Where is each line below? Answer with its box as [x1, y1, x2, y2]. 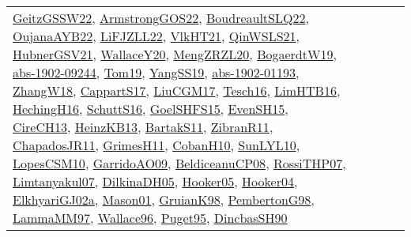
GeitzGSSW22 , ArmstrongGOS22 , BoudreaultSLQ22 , [13, 9, 309, 27]
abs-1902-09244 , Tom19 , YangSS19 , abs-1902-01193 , [13, 63, 300, 81]
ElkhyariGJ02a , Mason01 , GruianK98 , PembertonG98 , [13, 190, 315, 209]
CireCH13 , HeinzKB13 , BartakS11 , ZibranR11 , [13, 118, 273, 136]
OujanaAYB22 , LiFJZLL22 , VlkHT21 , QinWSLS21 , [13, 27, 300, 45]
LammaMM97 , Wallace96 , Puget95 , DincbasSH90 [13, 209, 288, 227]
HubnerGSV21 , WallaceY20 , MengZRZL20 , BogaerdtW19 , [13, 45, 337, 63]
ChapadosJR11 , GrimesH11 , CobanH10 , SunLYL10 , [13, 136, 300, 154]
